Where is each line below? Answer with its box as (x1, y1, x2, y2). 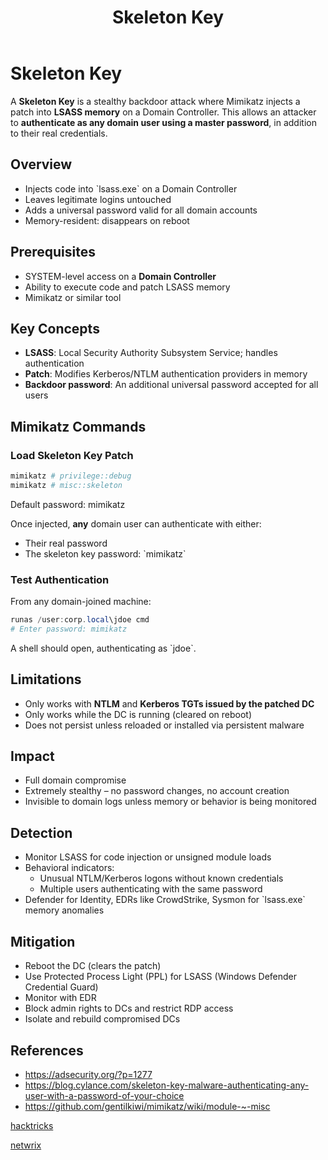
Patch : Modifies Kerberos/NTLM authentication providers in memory (24, 368, 308, 380)
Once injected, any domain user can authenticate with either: (10, 517, 262, 530)
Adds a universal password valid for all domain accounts (24, 204, 258, 216)
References (10, 1042, 84, 1059)
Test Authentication (10, 572, 110, 586)
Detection (10, 824, 73, 841)
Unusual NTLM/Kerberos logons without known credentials (39, 872, 284, 885)
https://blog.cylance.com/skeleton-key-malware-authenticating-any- (24, 1079, 310, 1091)
